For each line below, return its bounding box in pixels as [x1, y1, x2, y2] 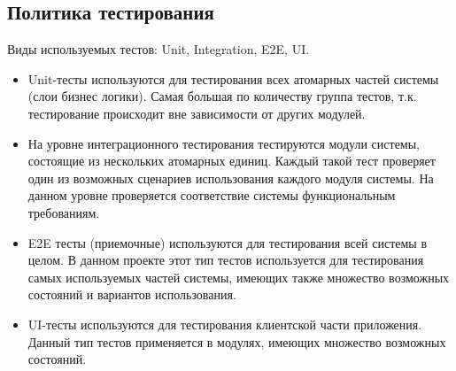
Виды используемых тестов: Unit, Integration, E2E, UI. [7, 40, 310, 58]
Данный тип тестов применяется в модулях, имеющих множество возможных [27, 332, 446, 351]
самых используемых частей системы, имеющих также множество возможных [27, 267, 450, 286]
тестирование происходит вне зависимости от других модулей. [27, 104, 366, 122]
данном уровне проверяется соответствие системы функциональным [27, 186, 396, 205]
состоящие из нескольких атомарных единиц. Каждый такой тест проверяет [27, 151, 436, 170]
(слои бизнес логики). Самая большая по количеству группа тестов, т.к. [27, 87, 417, 105]
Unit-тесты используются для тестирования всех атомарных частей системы [27, 69, 439, 88]
